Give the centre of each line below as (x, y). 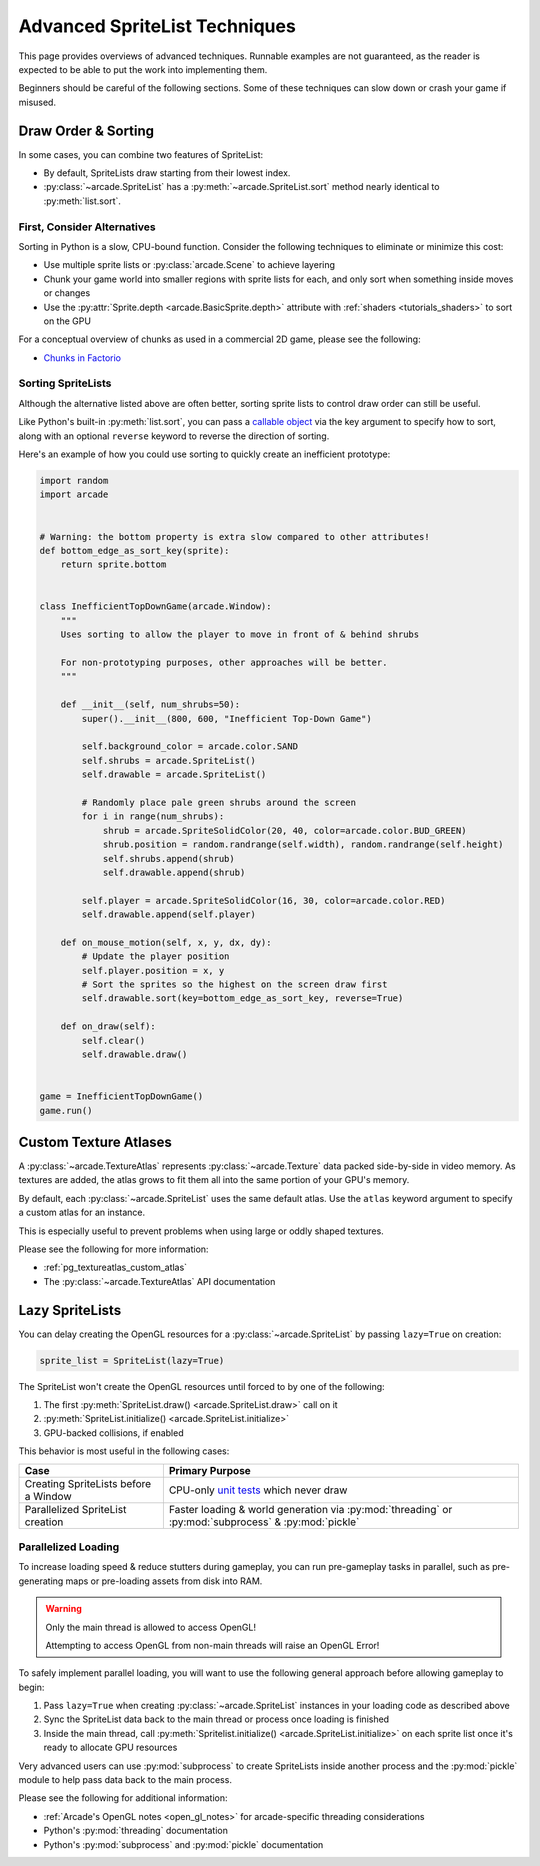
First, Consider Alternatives (87, 227)
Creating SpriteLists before (88, 1483)
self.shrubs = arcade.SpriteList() (169, 760)
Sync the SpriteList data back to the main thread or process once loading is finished (216, 1719)
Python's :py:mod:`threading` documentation (136, 1831)
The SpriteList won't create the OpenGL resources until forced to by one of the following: (201, 1386)
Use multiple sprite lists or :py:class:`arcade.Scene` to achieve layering (189, 265)
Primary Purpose (210, 1470)
